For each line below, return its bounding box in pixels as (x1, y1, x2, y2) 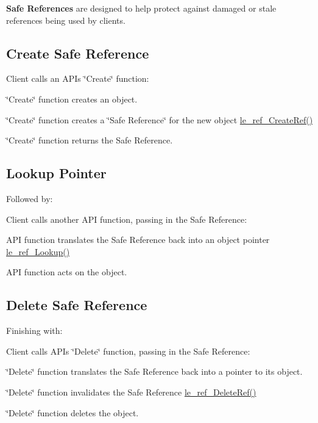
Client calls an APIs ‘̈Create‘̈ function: (6, 72, 149, 85)
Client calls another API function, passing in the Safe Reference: (6, 212, 247, 225)
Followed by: (6, 192, 53, 204)
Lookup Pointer (6, 164, 107, 183)
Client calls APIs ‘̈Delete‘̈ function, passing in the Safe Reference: (6, 344, 250, 357)
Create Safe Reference (6, 43, 149, 62)
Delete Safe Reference (6, 295, 147, 314)
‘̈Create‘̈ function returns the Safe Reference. (6, 134, 173, 146)
